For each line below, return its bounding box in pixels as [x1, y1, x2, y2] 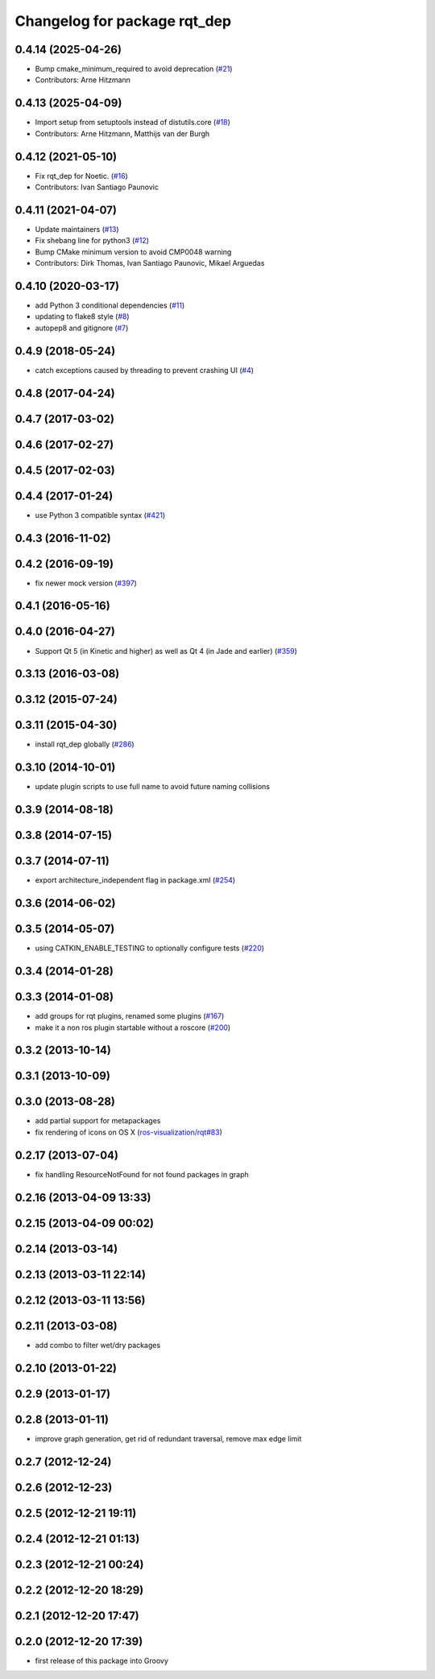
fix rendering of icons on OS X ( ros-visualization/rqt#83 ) [35, 1127, 223, 1137]
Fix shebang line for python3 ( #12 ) [35, 236, 149, 246]
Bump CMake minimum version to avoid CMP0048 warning [35, 246, 232, 257]
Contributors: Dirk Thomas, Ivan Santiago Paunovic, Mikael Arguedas [35, 258, 265, 268]
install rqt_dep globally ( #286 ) [35, 739, 135, 749]
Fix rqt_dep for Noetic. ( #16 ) [35, 171, 128, 180]
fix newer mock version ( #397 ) [35, 578, 137, 588]
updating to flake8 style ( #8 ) [35, 312, 130, 321]
